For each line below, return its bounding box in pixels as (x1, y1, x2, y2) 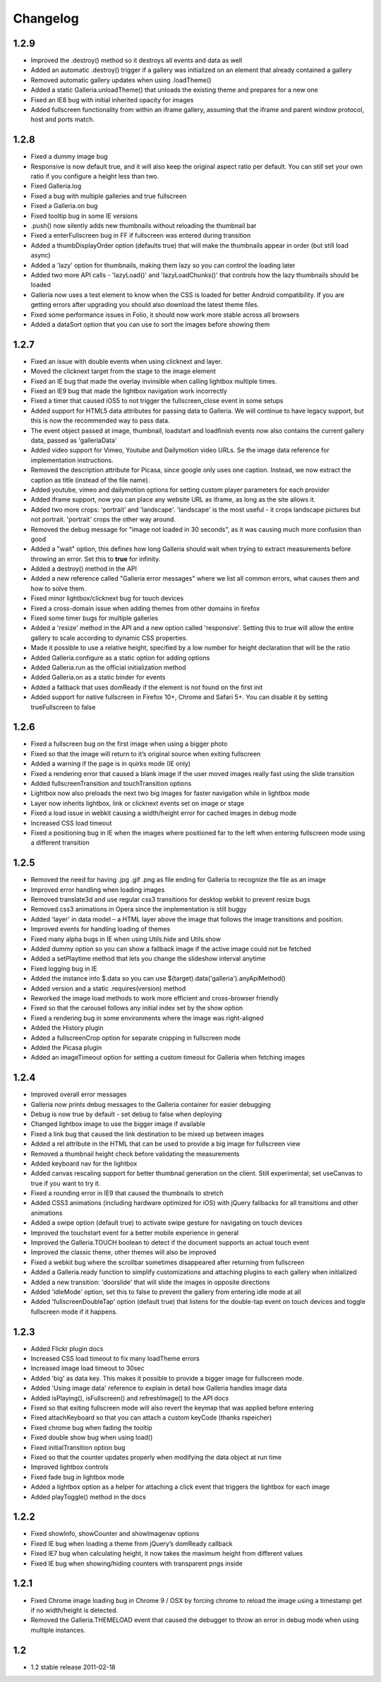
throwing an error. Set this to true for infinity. (30, 555, 161, 563)
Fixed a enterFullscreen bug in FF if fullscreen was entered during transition (30, 231, 251, 240)
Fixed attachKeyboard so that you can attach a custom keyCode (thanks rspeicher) (30, 1413, 272, 1422)
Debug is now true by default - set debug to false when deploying (30, 1110, 222, 1118)
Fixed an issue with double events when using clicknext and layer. (30, 357, 222, 365)
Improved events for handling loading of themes (30, 925, 171, 933)
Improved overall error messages (30, 1090, 127, 1099)
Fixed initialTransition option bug (30, 1443, 126, 1451)
